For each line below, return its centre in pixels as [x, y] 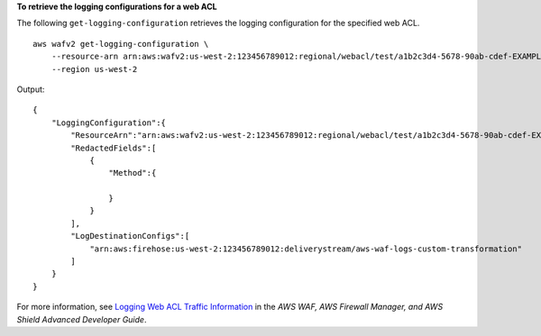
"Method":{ [133, 173]
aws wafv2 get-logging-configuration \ [121, 44]
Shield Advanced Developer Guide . [82, 319]
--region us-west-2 [94, 69]
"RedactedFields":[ [114, 148]
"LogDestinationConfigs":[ [130, 236]
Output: [31, 89]
